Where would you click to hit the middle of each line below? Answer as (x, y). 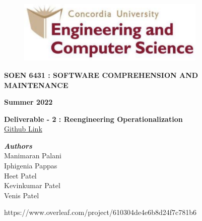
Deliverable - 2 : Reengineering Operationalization (93, 119)
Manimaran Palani (33, 156)
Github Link (23, 129)
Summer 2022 (28, 102)
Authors (18, 145)
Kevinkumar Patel (32, 185)
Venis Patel (22, 195)
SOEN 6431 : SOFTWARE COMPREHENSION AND (101, 75)
